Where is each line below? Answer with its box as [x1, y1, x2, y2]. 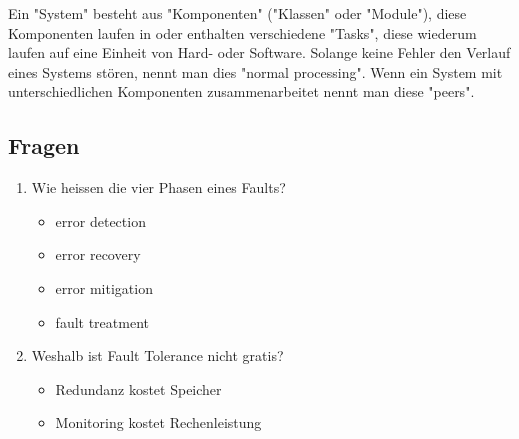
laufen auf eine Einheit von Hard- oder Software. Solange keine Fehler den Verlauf [8, 42, 511, 63]
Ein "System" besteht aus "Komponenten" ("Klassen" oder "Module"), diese [8, 3, 467, 23]
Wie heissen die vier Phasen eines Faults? [31, 177, 286, 198]
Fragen [8, 130, 80, 161]
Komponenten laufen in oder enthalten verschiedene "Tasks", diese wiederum [8, 22, 477, 43]
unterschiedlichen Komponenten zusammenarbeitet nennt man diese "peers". [8, 81, 475, 102]
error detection [55, 210, 146, 231]
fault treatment [55, 311, 149, 332]
